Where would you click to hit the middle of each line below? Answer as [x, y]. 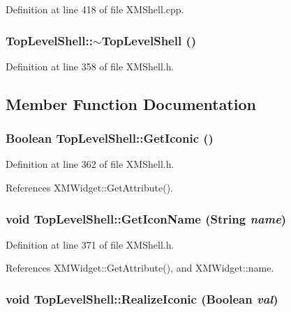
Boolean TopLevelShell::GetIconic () [110, 138]
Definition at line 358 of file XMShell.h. [90, 66]
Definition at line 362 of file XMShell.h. [90, 164]
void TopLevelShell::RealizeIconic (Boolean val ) [142, 298]
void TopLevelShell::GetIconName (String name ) [146, 218]
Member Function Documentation [131, 103]
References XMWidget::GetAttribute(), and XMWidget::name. [140, 268]
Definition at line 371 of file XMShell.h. [90, 244]
